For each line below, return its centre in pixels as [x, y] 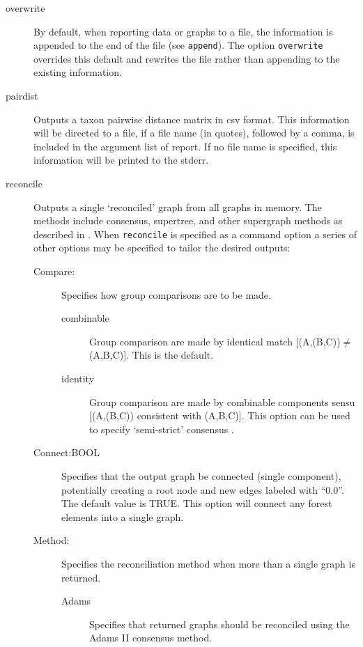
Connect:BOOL [67, 452]
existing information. [78, 72]
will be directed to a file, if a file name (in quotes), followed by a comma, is [194, 133]
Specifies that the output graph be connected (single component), [201, 475]
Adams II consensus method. [151, 638]
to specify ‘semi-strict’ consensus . [162, 429]
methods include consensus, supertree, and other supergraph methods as [188, 220]
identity [78, 378]
